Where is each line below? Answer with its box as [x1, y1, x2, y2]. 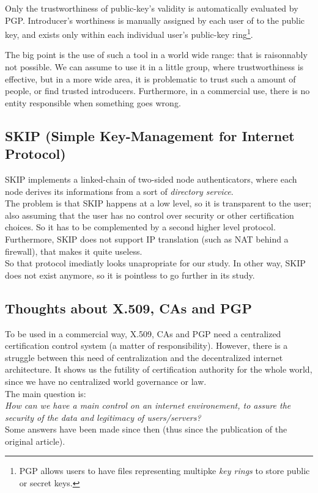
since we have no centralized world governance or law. [5, 374, 207, 387]
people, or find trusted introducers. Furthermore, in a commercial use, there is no [5, 84, 310, 97]
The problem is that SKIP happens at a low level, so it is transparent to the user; [5, 197, 311, 210]
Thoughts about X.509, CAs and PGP [5, 298, 253, 317]
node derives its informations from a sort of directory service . [5, 184, 234, 197]
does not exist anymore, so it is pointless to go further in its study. [5, 268, 255, 281]
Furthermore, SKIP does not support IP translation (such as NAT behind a [5, 232, 289, 245]
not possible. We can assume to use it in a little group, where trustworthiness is [5, 60, 304, 73]
